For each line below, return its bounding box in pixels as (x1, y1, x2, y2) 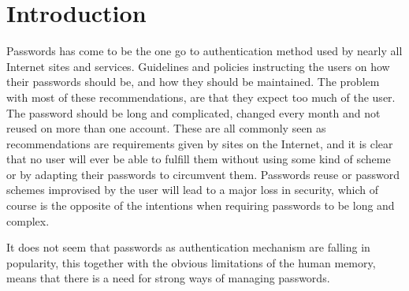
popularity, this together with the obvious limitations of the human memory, (6, 254, 376, 270)
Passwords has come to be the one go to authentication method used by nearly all (6, 43, 403, 59)
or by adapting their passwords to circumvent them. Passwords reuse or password (6, 166, 400, 182)
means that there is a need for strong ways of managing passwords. (6, 270, 330, 286)
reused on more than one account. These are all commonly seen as (6, 120, 326, 136)
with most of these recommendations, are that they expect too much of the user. (6, 88, 396, 105)
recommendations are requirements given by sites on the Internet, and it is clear (6, 135, 393, 151)
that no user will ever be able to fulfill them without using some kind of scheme (6, 151, 391, 167)
